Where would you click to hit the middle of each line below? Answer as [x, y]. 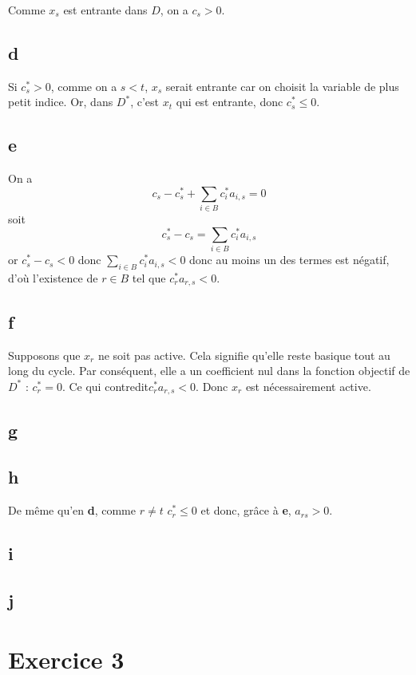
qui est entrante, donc [230, 102]
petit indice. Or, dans [61, 102]
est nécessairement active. [308, 386]
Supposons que [44, 355]
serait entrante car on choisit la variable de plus [282, 86]
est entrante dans [105, 10]
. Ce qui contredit [105, 386]
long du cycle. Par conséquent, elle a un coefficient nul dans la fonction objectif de [209, 371]
